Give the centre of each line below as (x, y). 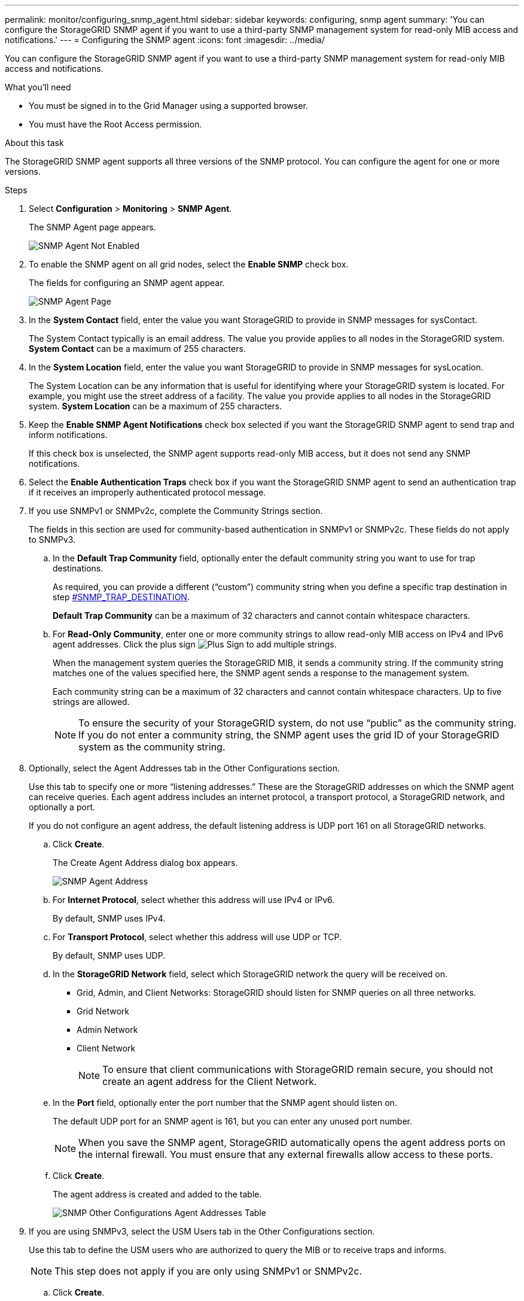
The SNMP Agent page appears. (92, 227)
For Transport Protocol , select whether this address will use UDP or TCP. (197, 937)
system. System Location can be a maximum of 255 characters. (156, 406)
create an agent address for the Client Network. (210, 1081)
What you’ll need (38, 87)
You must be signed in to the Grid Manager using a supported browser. (168, 106)
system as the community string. (152, 747)
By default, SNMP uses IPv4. (109, 918)
